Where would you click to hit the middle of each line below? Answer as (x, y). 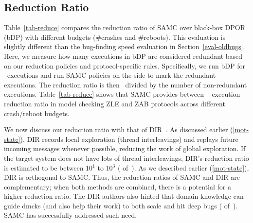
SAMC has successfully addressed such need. (71, 215)
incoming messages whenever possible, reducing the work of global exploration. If (125, 148)
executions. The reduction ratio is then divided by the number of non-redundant (126, 84)
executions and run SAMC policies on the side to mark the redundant (111, 75)
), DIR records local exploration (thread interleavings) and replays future (129, 139)
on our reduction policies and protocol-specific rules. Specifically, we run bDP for (125, 65)
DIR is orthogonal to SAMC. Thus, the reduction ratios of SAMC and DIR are (122, 177)
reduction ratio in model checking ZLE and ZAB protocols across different (115, 103)
